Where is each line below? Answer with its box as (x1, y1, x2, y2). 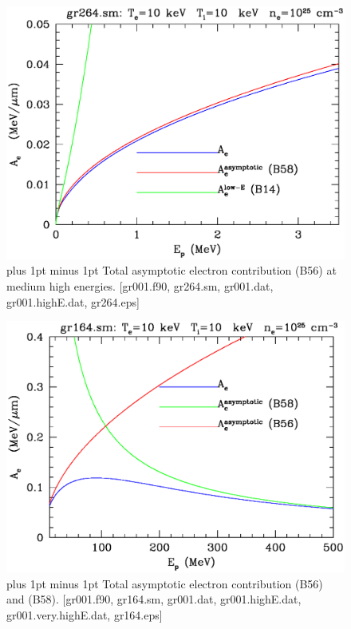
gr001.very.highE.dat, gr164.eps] (6, 607, 163, 623)
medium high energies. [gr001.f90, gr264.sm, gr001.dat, (6, 277, 274, 294)
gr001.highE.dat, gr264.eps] (6, 293, 140, 310)
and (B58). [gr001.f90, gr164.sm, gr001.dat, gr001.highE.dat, (6, 591, 302, 607)
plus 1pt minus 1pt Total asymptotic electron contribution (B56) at (6, 262, 337, 279)
